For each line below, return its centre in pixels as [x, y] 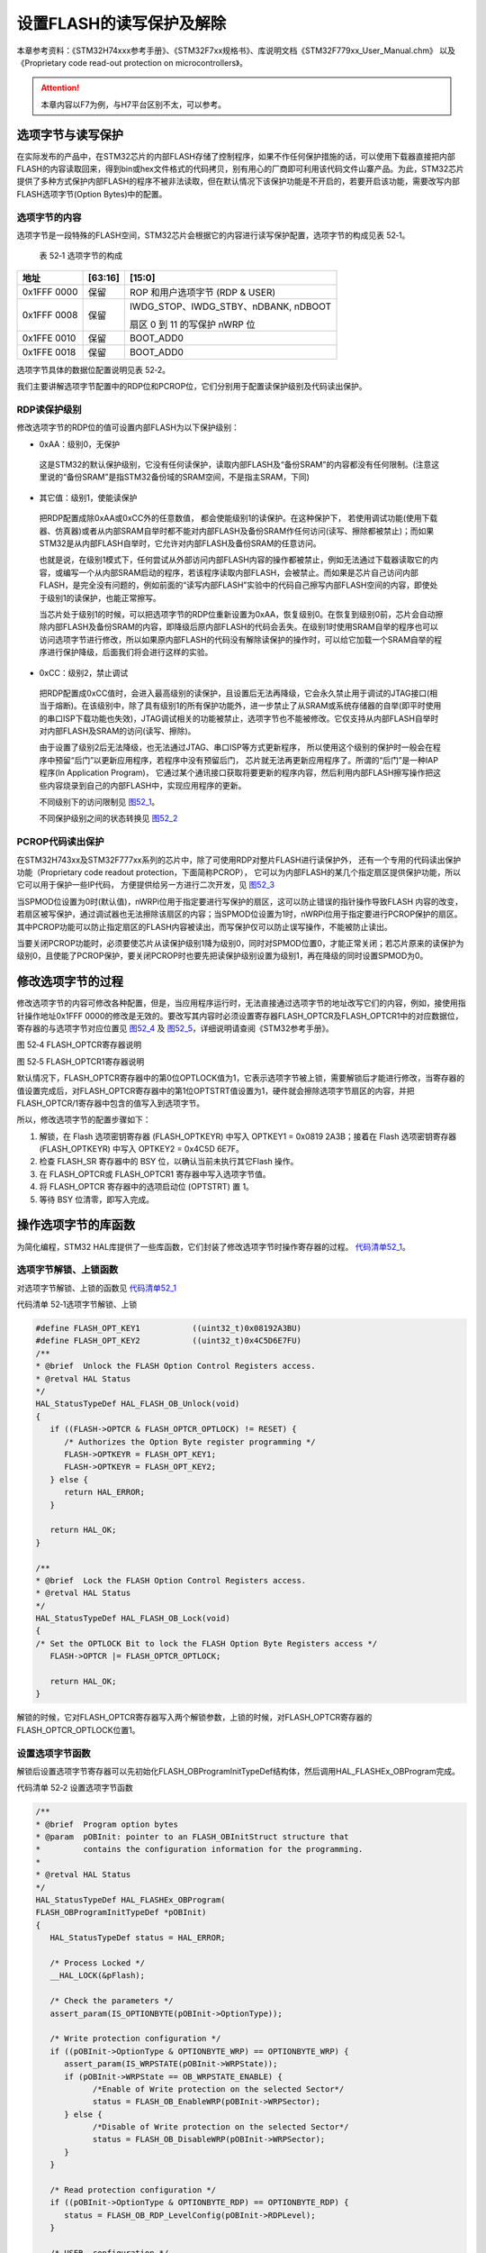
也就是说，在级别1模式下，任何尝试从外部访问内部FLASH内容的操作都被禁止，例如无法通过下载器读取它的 [235, 560]
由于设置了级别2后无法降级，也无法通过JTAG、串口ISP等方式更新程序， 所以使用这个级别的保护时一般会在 [236, 747]
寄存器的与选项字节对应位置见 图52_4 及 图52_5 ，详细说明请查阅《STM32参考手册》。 [175, 1028]
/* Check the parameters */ [112, 2001]
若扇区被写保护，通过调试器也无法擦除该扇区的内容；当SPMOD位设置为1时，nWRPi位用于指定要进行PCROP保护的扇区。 [239, 914]
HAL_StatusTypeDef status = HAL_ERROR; [138, 1938]
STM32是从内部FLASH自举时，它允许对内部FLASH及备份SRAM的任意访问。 [180, 543]
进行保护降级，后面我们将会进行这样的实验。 [130, 652]
